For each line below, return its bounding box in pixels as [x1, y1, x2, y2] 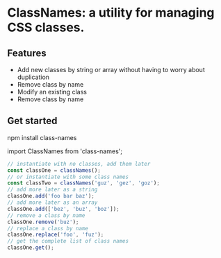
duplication [17, 73, 50, 81]
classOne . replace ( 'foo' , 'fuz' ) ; [7, 231, 104, 239]
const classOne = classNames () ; [7, 166, 101, 174]
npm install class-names [7, 133, 77, 141]
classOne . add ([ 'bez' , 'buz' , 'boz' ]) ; [7, 205, 120, 212]
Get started [7, 115, 58, 127]
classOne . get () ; [7, 244, 54, 251]
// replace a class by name [7, 225, 89, 232]
